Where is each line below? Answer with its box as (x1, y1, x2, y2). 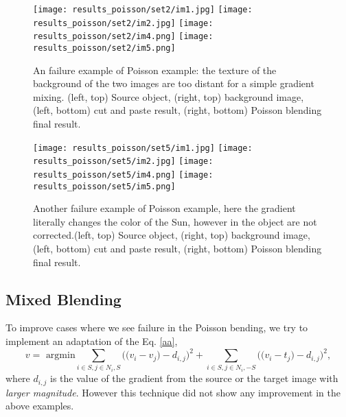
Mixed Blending (5, 288, 122, 309)
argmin (45, 350, 76, 361)
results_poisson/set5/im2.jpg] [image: (33, 156, 214, 167)
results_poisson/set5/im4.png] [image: (33, 169, 214, 180)
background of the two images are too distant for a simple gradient (33, 76, 314, 91)
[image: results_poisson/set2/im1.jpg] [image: (33, 5, 253, 14)
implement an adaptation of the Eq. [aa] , (5, 333, 178, 348)
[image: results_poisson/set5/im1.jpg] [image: (33, 143, 253, 153)
